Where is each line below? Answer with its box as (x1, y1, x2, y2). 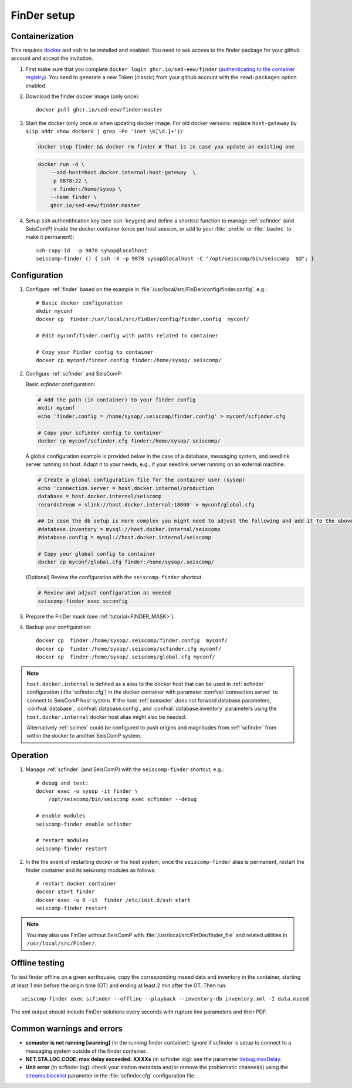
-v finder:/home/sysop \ (50, 185, 122, 192)
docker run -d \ (38, 161, 85, 167)
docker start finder (36, 888, 95, 895)
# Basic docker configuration (36, 299, 123, 306)
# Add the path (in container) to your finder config (38, 397, 196, 403)
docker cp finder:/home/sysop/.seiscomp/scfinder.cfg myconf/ (36, 646, 222, 652)
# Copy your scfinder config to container (38, 429, 162, 436)
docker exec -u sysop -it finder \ (36, 788, 138, 795)
